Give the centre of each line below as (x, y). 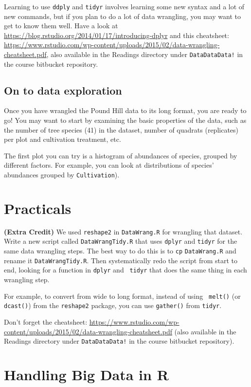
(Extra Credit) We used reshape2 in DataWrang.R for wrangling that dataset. (123, 231)
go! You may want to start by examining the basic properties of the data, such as (125, 120)
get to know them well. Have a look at (61, 26)
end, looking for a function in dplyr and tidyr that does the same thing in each (125, 270)
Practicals (38, 208)
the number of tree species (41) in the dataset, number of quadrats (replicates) (121, 129)
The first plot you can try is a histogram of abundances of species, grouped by (121, 155)
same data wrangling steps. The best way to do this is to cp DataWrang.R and (120, 251)
